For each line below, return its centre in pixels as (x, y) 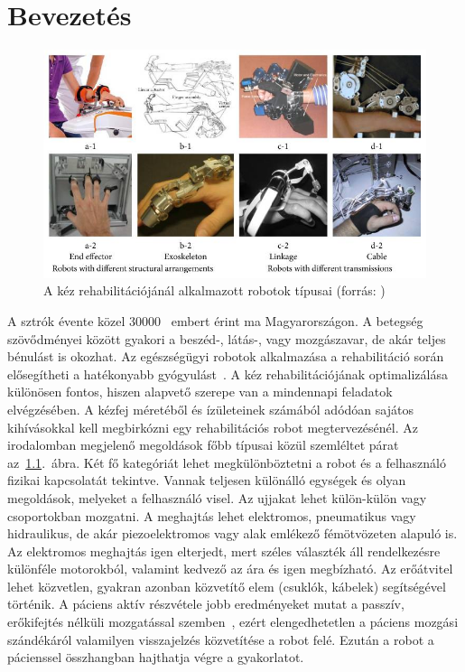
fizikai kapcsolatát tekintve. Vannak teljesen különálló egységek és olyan (207, 480)
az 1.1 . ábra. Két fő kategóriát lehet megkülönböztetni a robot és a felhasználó (227, 462)
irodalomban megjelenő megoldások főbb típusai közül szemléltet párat (203, 445)
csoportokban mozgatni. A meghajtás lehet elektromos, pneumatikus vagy (212, 515)
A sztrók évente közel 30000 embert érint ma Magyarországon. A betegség (215, 320)
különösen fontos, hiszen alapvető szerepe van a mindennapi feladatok (200, 392)
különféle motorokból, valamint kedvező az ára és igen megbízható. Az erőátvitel (230, 569)
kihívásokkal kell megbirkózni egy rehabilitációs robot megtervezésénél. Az (213, 427)
